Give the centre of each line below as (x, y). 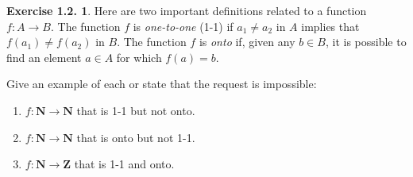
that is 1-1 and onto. (124, 164)
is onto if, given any (247, 42)
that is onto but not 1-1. (136, 137)
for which (139, 57)
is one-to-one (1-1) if (183, 26)
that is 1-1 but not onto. (136, 110)
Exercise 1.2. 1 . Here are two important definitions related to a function (187, 10)
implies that (330, 26)
